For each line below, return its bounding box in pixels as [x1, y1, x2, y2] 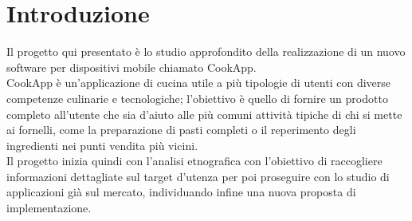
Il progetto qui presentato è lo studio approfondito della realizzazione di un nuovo [6, 43, 406, 60]
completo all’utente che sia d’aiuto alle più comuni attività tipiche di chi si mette [6, 105, 402, 122]
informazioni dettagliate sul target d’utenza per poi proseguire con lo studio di [6, 168, 390, 184]
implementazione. [6, 199, 92, 216]
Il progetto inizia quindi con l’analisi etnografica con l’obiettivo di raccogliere [6, 152, 383, 169]
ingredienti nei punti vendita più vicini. [6, 136, 198, 153]
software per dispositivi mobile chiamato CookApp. [6, 58, 257, 75]
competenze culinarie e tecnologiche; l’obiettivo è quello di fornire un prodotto [6, 89, 388, 106]
